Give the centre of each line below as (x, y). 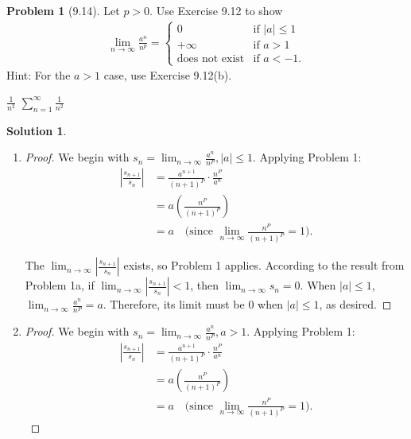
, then (205, 285)
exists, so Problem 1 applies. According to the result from (264, 265)
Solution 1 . (37, 130)
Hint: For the (39, 75)
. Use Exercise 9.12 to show (216, 10)
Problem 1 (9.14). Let (63, 10)
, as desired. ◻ (355, 304)
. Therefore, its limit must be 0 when (193, 304)
